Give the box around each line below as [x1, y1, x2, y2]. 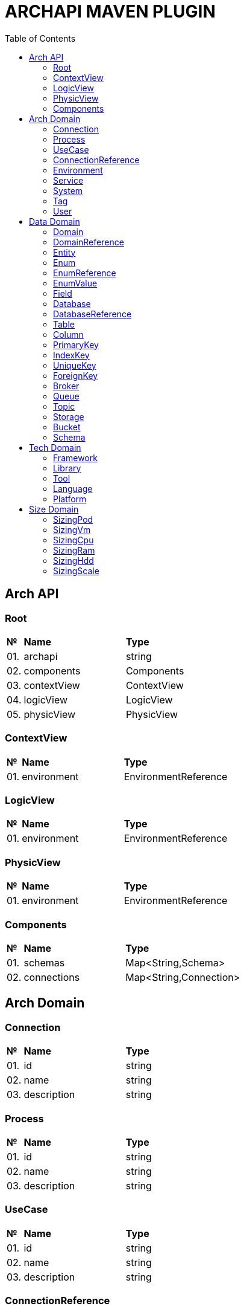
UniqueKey [53, 360, 96, 370]
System [53, 185, 83, 196]
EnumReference [53, 267, 116, 278]
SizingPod [53, 514, 93, 525]
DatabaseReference [53, 308, 132, 319]
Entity [53, 247, 76, 257]
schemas [23, 956, 65, 969]
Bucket [53, 421, 81, 432]
